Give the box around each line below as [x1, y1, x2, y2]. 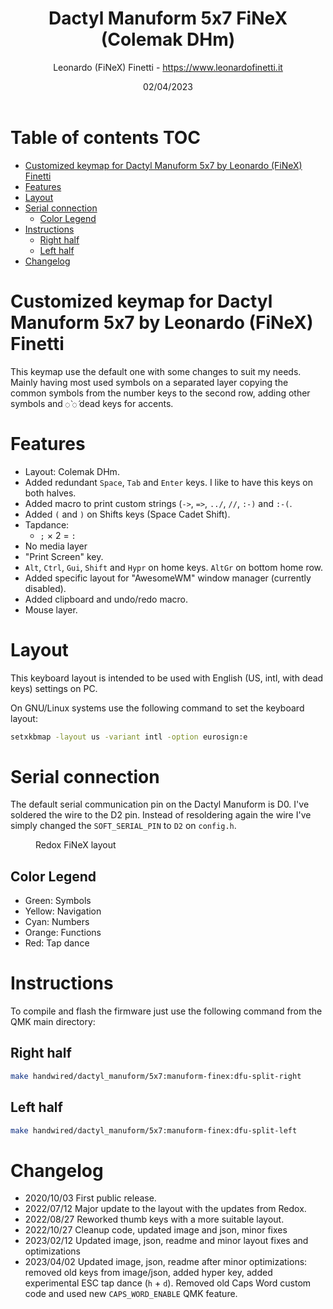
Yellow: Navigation [24, 905, 102, 917]
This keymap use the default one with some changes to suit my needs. [10, 365, 302, 377]
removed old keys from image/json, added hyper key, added [24, 1267, 273, 1279]
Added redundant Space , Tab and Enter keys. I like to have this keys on [24, 476, 313, 488]
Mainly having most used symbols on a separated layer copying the [10, 376, 289, 388]
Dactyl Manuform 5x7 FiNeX [48, 7, 288, 30]
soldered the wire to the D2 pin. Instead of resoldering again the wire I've [10, 809, 312, 821]
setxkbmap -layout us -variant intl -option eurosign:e [10, 732, 248, 742]
